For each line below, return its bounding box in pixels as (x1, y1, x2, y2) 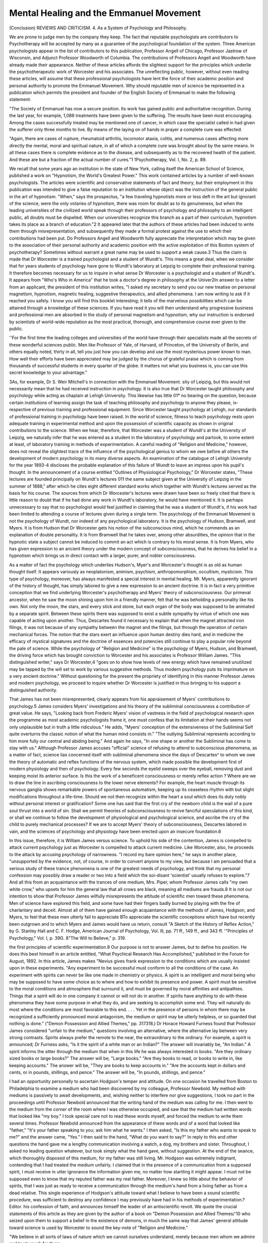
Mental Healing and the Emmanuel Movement (9, 7, 201, 18)
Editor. (9, 1204, 22, 1210)
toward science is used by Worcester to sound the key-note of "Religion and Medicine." (9, 1225, 188, 1231)
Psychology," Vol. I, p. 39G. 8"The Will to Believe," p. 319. (9, 935, 126, 941)
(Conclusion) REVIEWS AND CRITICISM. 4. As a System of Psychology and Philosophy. (9, 25, 188, 31)
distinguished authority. (9, 687, 58, 693)
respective (9, 407, 31, 413)
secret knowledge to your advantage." (9, 369, 87, 375)
